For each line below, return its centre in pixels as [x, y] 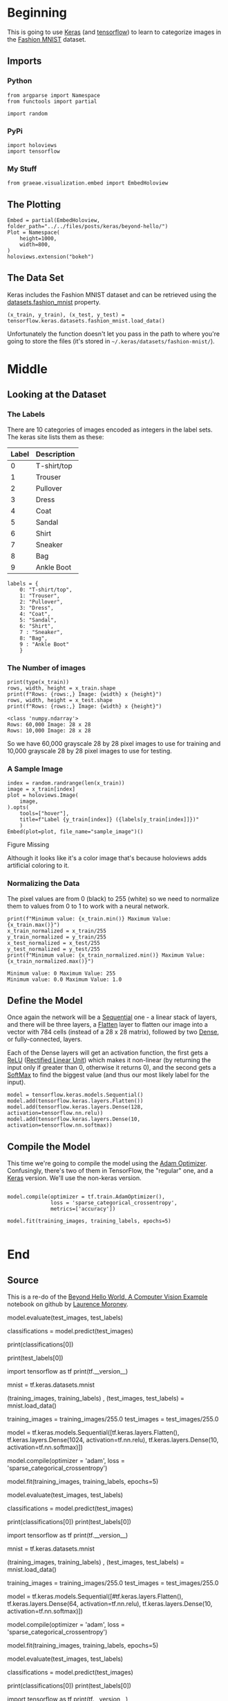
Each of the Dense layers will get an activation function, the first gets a [108, 1053]
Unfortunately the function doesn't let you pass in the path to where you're [113, 334]
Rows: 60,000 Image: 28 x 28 [49, 725]
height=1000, [38, 239]
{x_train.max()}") [34, 925]
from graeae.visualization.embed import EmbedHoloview [88, 183]
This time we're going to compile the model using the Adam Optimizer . [107, 1163]
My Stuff [22, 169]
